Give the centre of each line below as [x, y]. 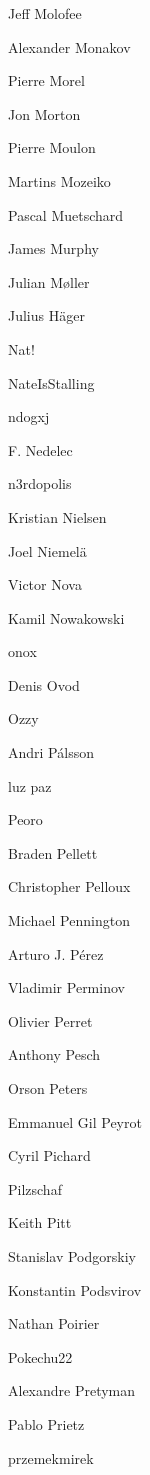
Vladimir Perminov [66, 987]
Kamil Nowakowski [66, 617]
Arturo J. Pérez [56, 953]
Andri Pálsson [51, 752]
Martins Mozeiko [59, 180]
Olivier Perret [50, 1020]
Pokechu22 [40, 1356]
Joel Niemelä [47, 550]
